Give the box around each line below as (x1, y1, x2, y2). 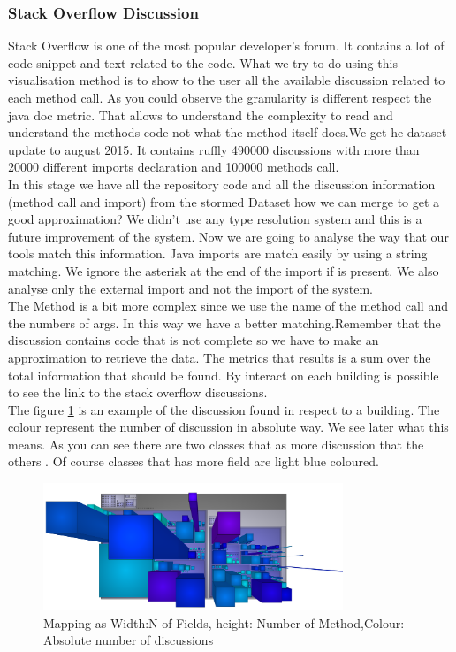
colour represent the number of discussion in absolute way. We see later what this (8, 418, 449, 436)
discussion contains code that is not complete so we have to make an (8, 331, 379, 349)
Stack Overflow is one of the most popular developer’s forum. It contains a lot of (8, 36, 445, 55)
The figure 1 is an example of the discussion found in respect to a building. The (8, 400, 440, 418)
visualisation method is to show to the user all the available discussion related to (8, 71, 445, 89)
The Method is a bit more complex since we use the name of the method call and (8, 296, 448, 315)
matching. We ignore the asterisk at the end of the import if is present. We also (8, 261, 439, 280)
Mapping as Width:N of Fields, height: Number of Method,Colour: (43, 613, 405, 632)
